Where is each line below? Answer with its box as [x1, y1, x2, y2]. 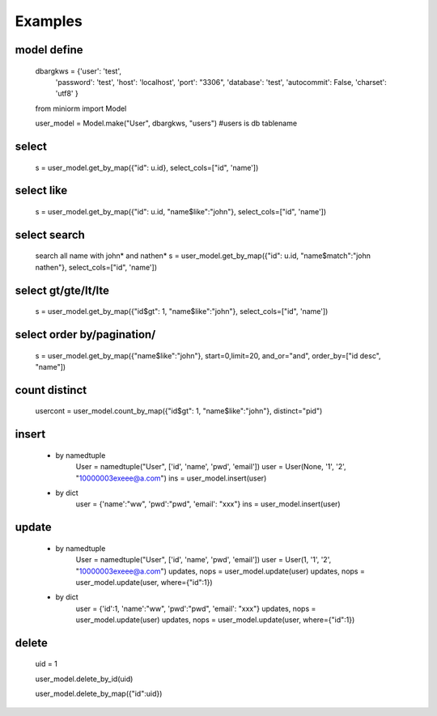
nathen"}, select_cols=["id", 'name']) [35, 262, 158, 272]
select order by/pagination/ [15, 328, 156, 341]
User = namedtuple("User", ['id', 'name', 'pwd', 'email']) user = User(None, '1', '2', [75, 462, 347, 472]
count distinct [15, 383, 87, 396]
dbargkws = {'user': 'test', [35, 66, 121, 76]
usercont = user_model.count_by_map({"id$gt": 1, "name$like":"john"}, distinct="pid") [35, 406, 323, 416]
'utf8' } [55, 89, 78, 99]
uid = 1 [35, 659, 58, 669]
